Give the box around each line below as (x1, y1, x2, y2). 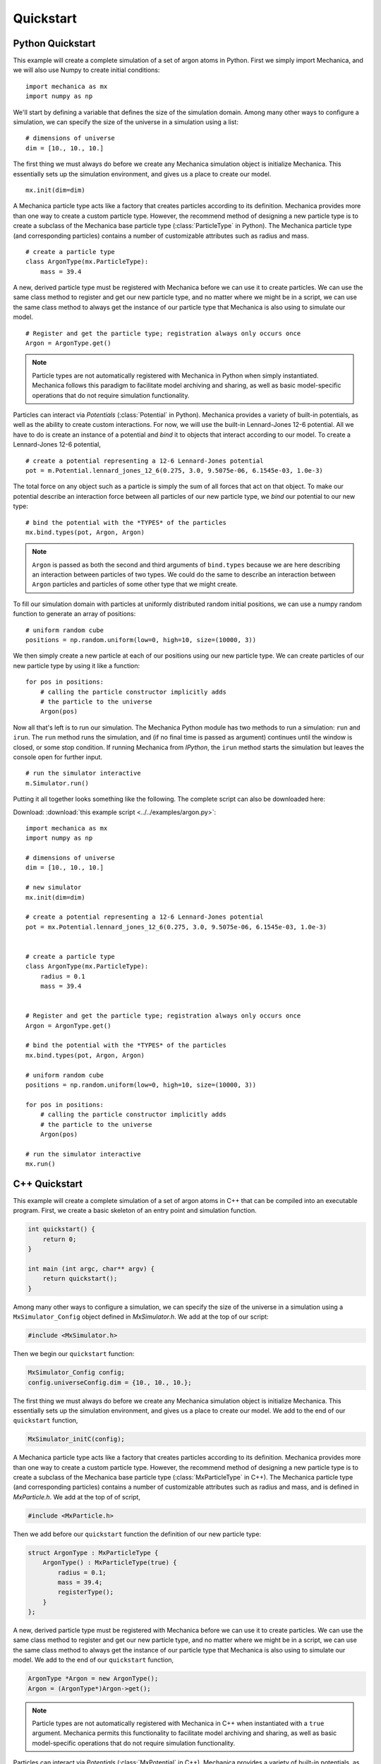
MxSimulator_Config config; (28, 1369, 125, 1377)
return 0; (42, 1235, 77, 1243)
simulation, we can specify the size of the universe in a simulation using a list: (13, 118, 239, 126)
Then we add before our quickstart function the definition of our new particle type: (13, 1530, 261, 1538)
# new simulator (25, 883, 82, 892)
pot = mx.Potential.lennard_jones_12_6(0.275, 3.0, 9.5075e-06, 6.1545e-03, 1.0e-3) (25, 923, 327, 931)
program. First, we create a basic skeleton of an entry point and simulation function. (13, 1207, 257, 1215)
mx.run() (25, 1160, 56, 1168)
